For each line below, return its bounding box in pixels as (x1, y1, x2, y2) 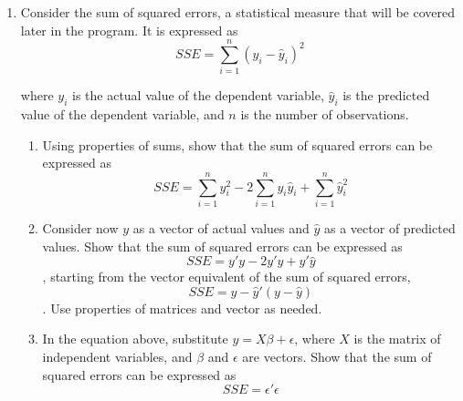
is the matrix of (353, 329, 441, 348)
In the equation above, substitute (42, 329, 228, 348)
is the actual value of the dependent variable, (71, 86, 324, 105)
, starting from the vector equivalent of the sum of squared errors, (42, 267, 411, 286)
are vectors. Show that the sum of (242, 346, 432, 365)
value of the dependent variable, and (20, 105, 225, 124)
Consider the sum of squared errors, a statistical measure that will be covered (20, 3, 456, 21)
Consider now (42, 219, 119, 238)
